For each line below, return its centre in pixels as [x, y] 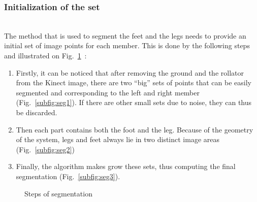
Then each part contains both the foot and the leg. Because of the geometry [135, 129]
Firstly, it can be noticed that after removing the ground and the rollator [130, 72]
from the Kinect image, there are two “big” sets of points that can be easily [134, 82]
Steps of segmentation [58, 193]
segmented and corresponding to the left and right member [108, 92]
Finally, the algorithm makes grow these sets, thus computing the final [126, 166]
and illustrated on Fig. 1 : [45, 55]
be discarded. [37, 112]
